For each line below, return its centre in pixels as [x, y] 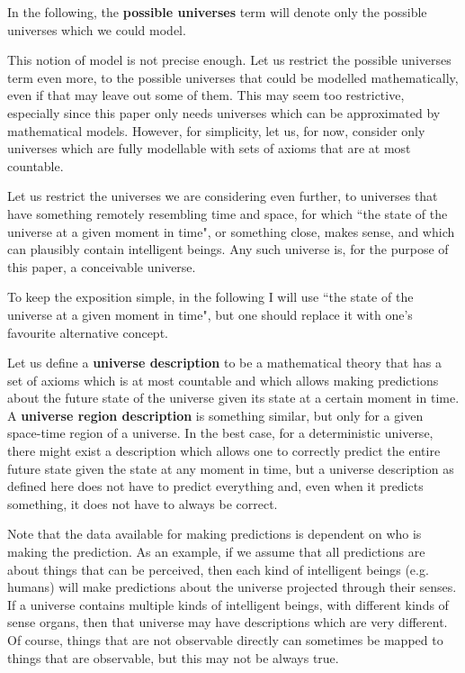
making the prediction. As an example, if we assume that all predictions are [216, 552]
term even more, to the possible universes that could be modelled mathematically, [233, 77]
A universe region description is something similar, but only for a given [215, 415]
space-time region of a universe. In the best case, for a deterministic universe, [220, 433]
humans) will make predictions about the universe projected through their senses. [232, 587]
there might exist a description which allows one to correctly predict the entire [224, 451]
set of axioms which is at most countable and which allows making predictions [223, 380]
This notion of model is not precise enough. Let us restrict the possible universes [229, 60]
